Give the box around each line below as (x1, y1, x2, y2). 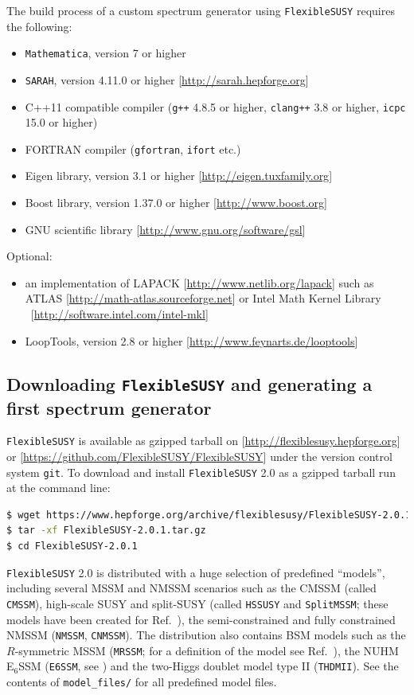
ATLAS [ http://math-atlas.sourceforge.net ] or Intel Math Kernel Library (25, 290, 381, 307)
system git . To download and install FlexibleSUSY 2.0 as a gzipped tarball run (6, 463, 396, 480)
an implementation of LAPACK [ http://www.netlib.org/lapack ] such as (25, 274, 374, 291)
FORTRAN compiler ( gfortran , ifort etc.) (25, 140, 241, 157)
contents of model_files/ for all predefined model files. (6, 674, 277, 690)
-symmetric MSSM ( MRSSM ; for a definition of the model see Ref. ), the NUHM (14, 642, 399, 658)
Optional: (6, 248, 53, 264)
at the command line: (6, 479, 111, 496)
